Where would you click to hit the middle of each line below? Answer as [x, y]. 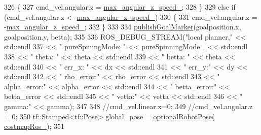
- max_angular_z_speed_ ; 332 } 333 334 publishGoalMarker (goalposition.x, [123, 27]
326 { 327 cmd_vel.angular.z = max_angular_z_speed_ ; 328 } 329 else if [120, 7]
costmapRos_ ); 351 [34, 126]
